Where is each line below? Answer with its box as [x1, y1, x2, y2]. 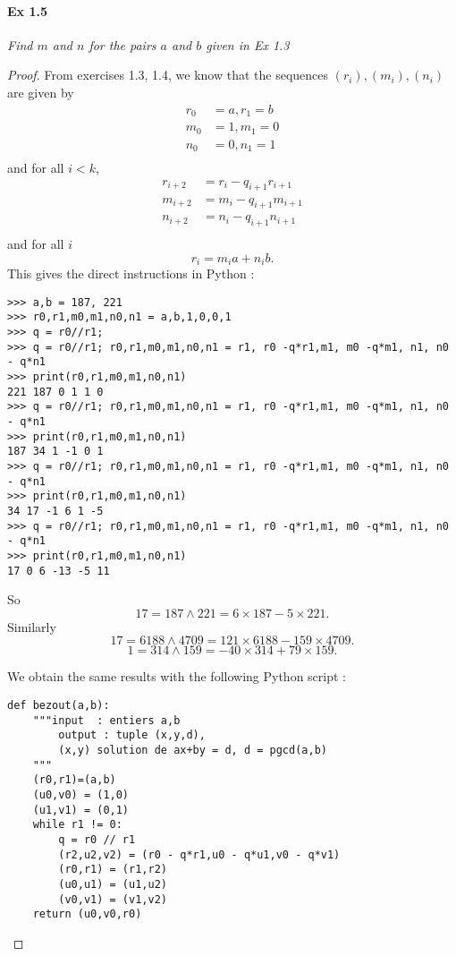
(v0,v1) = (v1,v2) [58, 892, 167, 906]
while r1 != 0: [32, 818, 122, 832]
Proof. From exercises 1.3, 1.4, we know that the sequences [7, 65, 329, 84]
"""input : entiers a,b [32, 713, 181, 727]
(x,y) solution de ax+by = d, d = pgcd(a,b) [58, 744, 327, 757]
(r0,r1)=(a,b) [32, 773, 116, 787]
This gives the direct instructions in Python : [7, 264, 255, 283]
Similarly [7, 617, 56, 636]
